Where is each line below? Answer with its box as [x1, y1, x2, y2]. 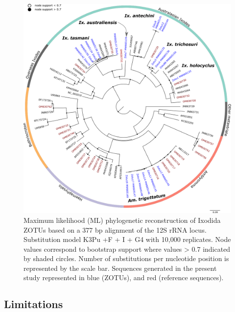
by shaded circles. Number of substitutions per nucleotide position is [23, 253, 229, 264]
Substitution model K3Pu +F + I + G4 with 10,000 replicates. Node [23, 234, 231, 244]
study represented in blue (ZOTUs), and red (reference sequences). [23, 272, 224, 283]
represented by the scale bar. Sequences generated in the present [23, 263, 217, 273]
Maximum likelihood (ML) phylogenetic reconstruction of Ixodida [23, 215, 221, 225]
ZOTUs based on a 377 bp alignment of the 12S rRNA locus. [23, 224, 207, 235]
